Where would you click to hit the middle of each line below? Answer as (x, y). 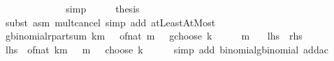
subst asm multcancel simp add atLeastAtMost (110, 22)
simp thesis (103, 8)
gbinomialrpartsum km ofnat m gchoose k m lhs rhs (154, 36)
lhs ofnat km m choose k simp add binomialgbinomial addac (167, 49)
